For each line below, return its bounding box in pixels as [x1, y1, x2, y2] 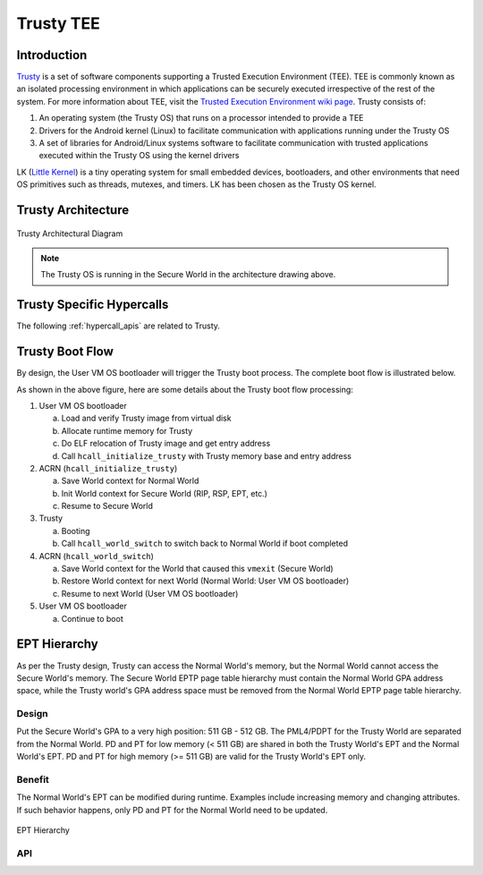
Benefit [16, 773, 49, 786]
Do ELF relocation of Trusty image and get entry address [61, 438, 271, 449]
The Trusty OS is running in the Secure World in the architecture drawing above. [40, 269, 336, 280]
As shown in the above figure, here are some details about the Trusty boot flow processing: [16, 384, 353, 395]
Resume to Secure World [61, 501, 154, 512]
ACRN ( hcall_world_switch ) [38, 550, 154, 561]
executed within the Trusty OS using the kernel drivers [38, 150, 240, 161]
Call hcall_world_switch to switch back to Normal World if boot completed [61, 538, 349, 549]
